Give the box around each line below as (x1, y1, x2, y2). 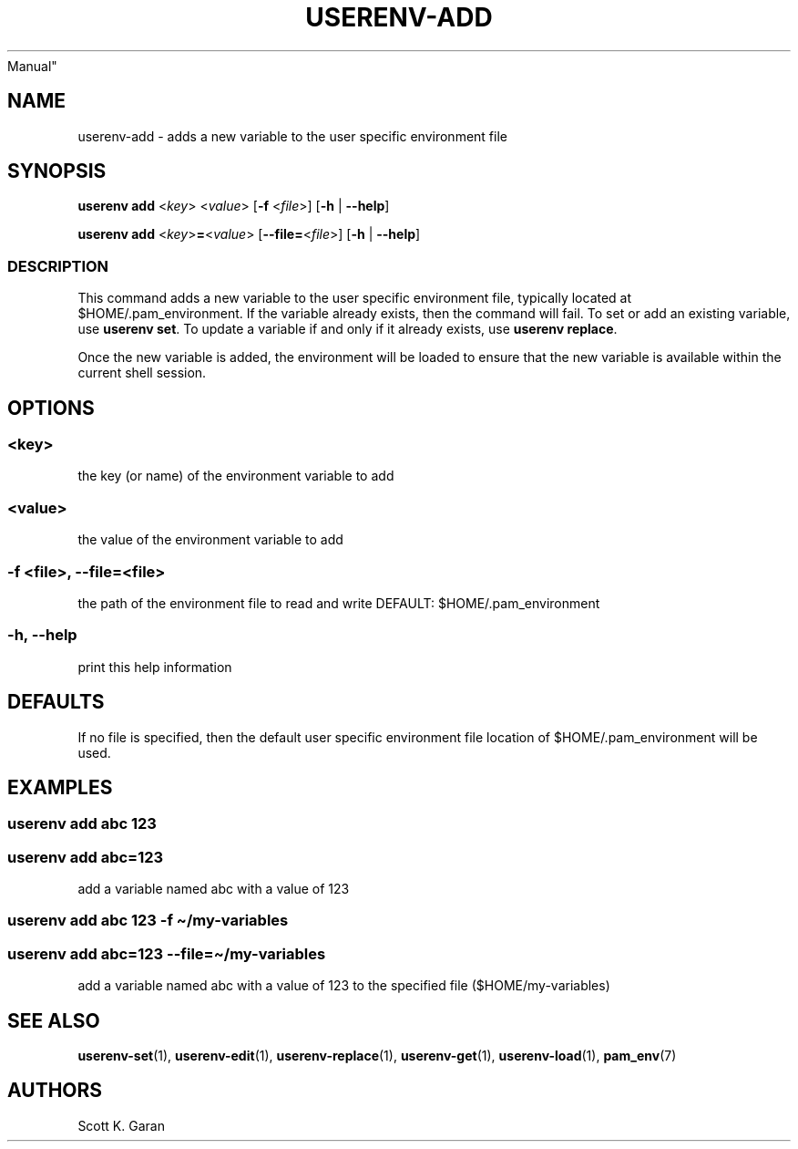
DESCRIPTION (7, 256, 109, 275)
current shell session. (77, 365, 207, 381)
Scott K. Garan (77, 1117, 165, 1133)
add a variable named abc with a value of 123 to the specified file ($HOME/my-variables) (77, 978, 610, 994)
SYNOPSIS (7, 160, 107, 183)
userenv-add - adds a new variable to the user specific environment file (77, 128, 507, 144)
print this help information (77, 658, 232, 675)
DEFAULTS (7, 690, 105, 714)
